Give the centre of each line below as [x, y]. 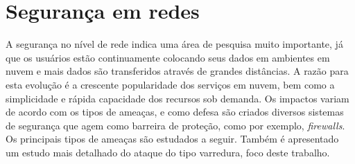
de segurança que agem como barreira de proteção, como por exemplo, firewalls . [175, 125]
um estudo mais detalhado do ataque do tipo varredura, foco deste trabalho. [168, 152]
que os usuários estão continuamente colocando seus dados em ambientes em [168, 57]
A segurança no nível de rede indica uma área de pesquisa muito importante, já [174, 44]
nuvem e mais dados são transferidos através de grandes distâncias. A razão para [177, 71]
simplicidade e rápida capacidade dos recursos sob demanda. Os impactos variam [177, 98]
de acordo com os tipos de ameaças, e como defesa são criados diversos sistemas [175, 112]
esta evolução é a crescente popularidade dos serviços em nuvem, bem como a [170, 84]
